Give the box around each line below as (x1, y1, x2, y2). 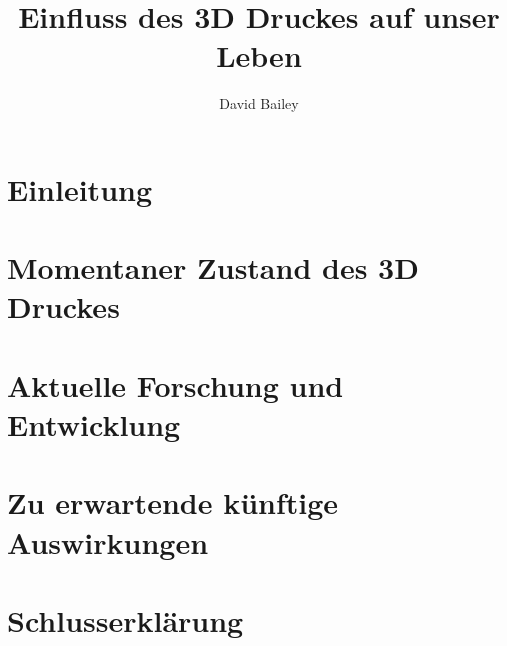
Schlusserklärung (7, 599, 244, 640)
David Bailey (219, 93, 299, 114)
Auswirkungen (7, 521, 209, 562)
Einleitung (7, 168, 153, 209)
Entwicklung (7, 404, 181, 445)
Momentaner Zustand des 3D (7, 247, 419, 288)
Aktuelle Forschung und (7, 364, 344, 405)
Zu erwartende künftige (7, 482, 339, 523)
